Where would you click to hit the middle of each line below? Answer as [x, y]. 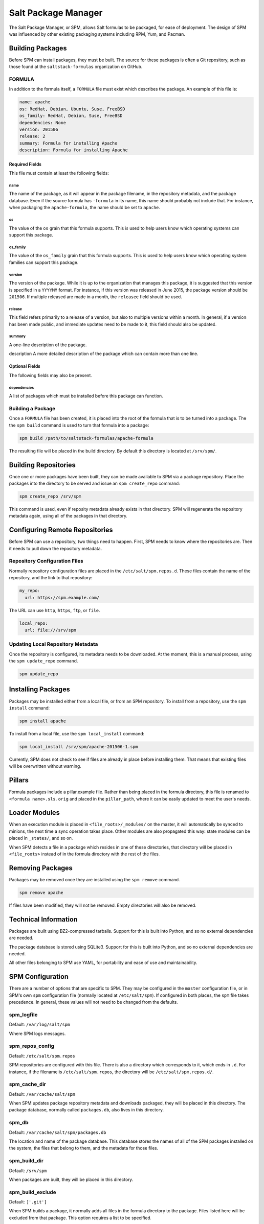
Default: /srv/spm [28, 1171]
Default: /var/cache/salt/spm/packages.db [57, 1132]
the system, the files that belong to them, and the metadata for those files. [84, 1148]
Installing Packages [40, 690]
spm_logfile [23, 1014]
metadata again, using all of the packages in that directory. [68, 516]
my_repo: [30, 591]
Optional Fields [25, 366]
